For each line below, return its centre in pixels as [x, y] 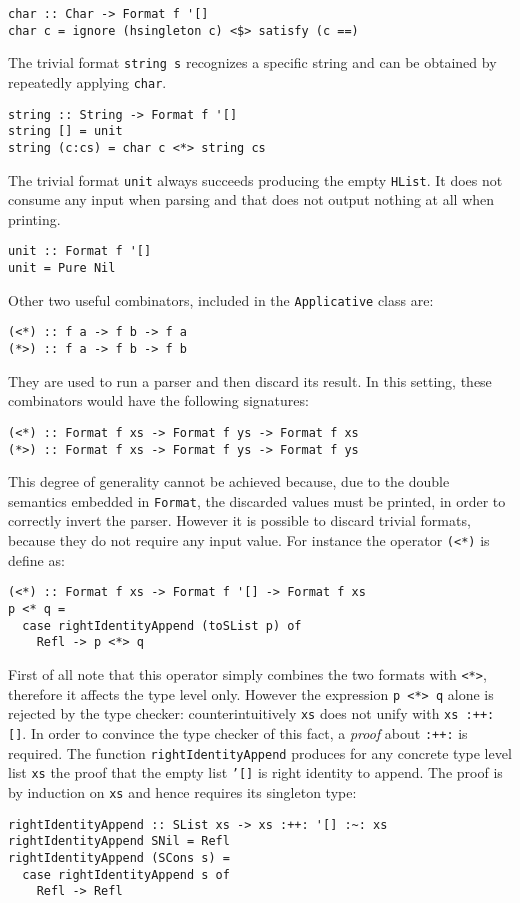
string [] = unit [65, 131]
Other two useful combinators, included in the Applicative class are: [221, 299]
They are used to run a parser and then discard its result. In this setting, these [250, 380]
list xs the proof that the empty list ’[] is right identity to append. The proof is [255, 772]
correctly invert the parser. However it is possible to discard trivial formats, [239, 520]
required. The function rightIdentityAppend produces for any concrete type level [260, 752]
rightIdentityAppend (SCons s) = [119, 857]
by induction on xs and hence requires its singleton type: [182, 791]
